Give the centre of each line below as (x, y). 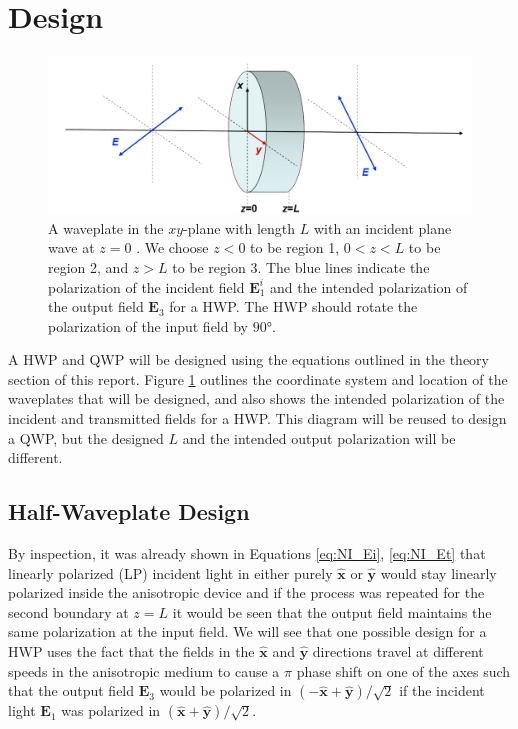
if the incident (442, 690)
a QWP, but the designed (86, 437)
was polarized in (111, 710)
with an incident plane (382, 227)
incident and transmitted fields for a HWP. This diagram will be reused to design (257, 418)
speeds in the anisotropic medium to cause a (144, 670)
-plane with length (239, 227)
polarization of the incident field (146, 286)
